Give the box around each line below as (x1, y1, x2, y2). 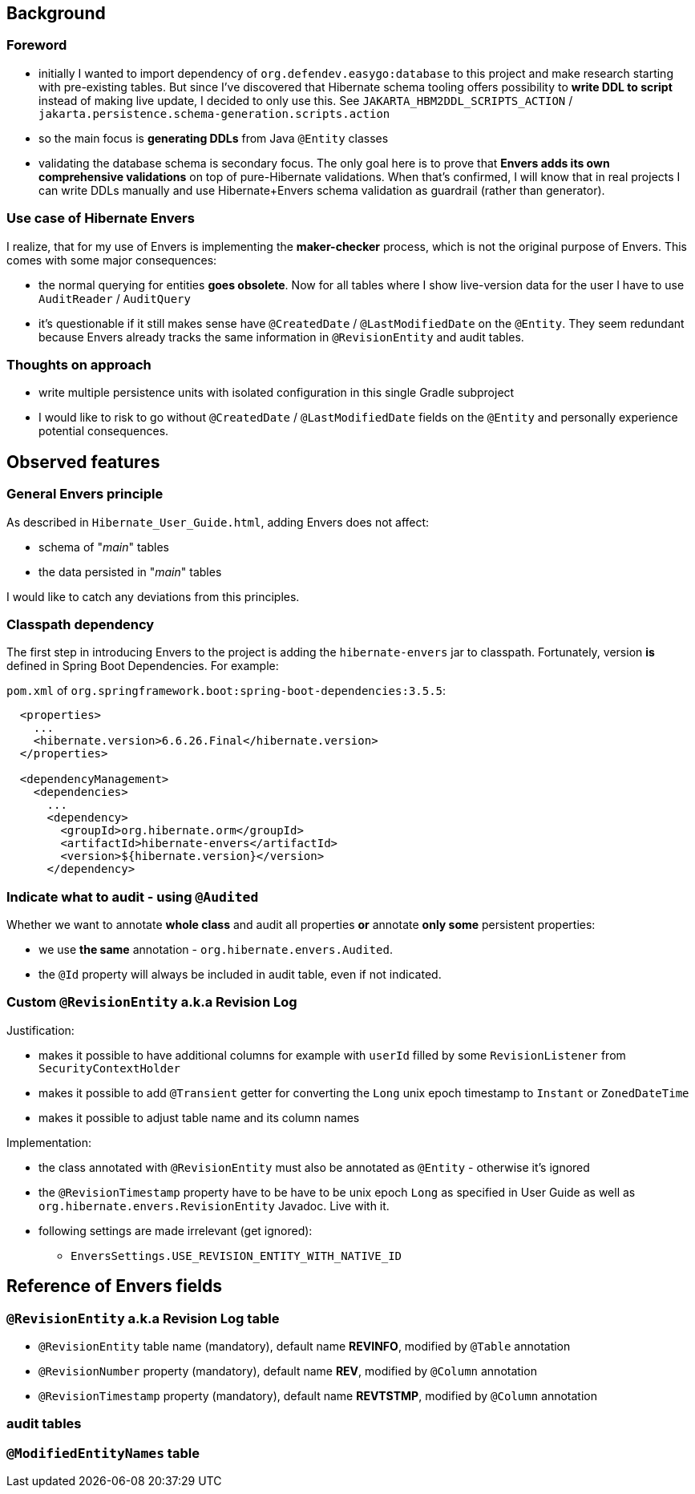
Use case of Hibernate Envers (6, 210, 195, 227)
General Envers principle (6, 486, 164, 503)
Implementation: (6, 1135, 92, 1149)
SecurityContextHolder (38, 1061, 181, 1075)
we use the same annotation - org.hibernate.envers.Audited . (38, 943, 393, 957)
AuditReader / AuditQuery (38, 291, 191, 305)
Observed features (6, 451, 160, 472)
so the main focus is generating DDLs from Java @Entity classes (38, 131, 389, 145)
